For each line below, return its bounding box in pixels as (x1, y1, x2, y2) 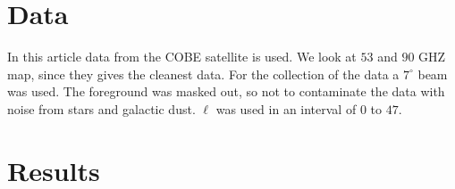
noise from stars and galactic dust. (7, 99, 196, 118)
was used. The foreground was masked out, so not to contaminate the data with (7, 82, 445, 101)
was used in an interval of (215, 99, 357, 118)
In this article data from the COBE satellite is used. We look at (7, 47, 357, 66)
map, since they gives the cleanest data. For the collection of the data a (7, 64, 400, 83)
